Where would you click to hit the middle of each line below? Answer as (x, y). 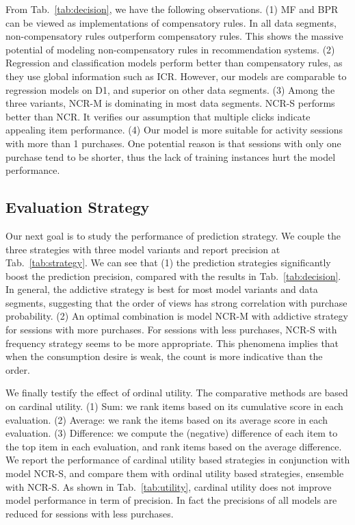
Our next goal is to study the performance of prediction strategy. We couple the (173, 235)
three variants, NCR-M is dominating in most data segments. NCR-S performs (170, 103)
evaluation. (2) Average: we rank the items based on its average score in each (167, 419)
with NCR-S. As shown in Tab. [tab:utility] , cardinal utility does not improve (169, 486)
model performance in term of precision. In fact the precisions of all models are (171, 500)
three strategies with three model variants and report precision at (143, 249)
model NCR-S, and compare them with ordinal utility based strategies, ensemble (175, 473)
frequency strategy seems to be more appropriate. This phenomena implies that (172, 343)
